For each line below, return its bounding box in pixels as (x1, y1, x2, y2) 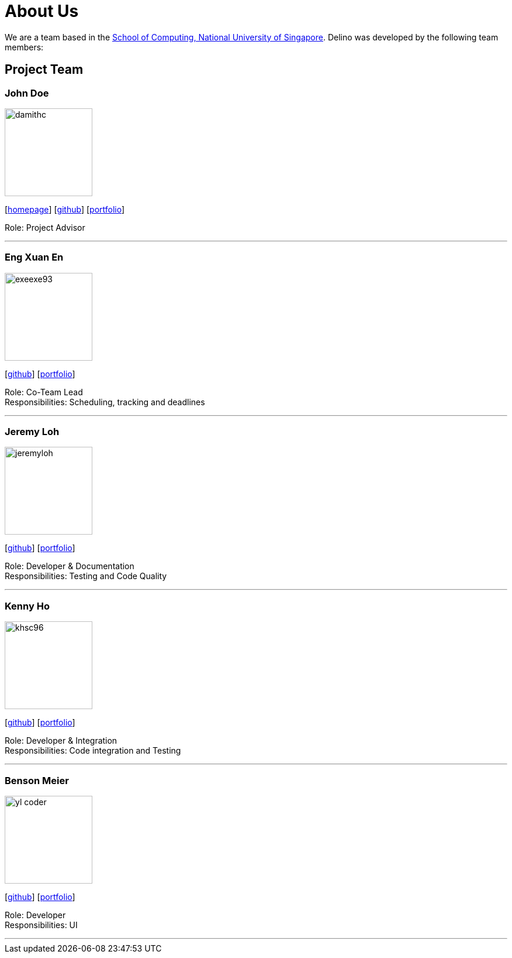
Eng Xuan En (5, 251, 64, 264)
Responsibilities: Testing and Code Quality (5, 571, 167, 581)
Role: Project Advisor (5, 222, 85, 232)
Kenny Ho (5, 600, 50, 612)
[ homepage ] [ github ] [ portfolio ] (5, 204, 125, 214)
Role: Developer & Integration (5, 735, 117, 746)
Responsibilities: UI (5, 919, 78, 930)
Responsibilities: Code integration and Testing (5, 745, 181, 756)
